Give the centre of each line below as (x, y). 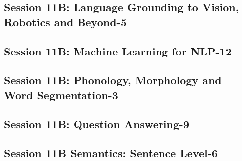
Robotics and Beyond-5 (65, 22)
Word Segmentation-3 (61, 94)
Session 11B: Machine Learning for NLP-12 (118, 51)
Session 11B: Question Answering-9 (97, 124)
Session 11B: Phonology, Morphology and (113, 80)
